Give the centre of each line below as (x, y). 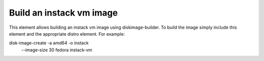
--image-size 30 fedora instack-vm (57, 50)
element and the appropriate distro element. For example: (67, 34)
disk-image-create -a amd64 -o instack (49, 43)
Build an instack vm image (64, 13)
